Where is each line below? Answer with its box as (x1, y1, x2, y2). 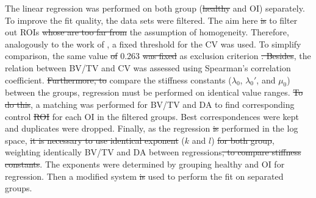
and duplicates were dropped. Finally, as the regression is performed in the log (5, 122, 298, 135)
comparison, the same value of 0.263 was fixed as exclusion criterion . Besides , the (5, 49, 311, 62)
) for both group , (211, 133, 275, 146)
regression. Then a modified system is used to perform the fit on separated (5, 169, 284, 182)
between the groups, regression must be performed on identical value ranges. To (5, 86, 303, 99)
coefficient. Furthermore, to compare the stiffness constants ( (5, 73, 232, 86)
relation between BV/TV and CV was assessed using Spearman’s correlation (5, 61, 291, 74)
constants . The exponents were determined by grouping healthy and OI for (5, 157, 285, 170)
